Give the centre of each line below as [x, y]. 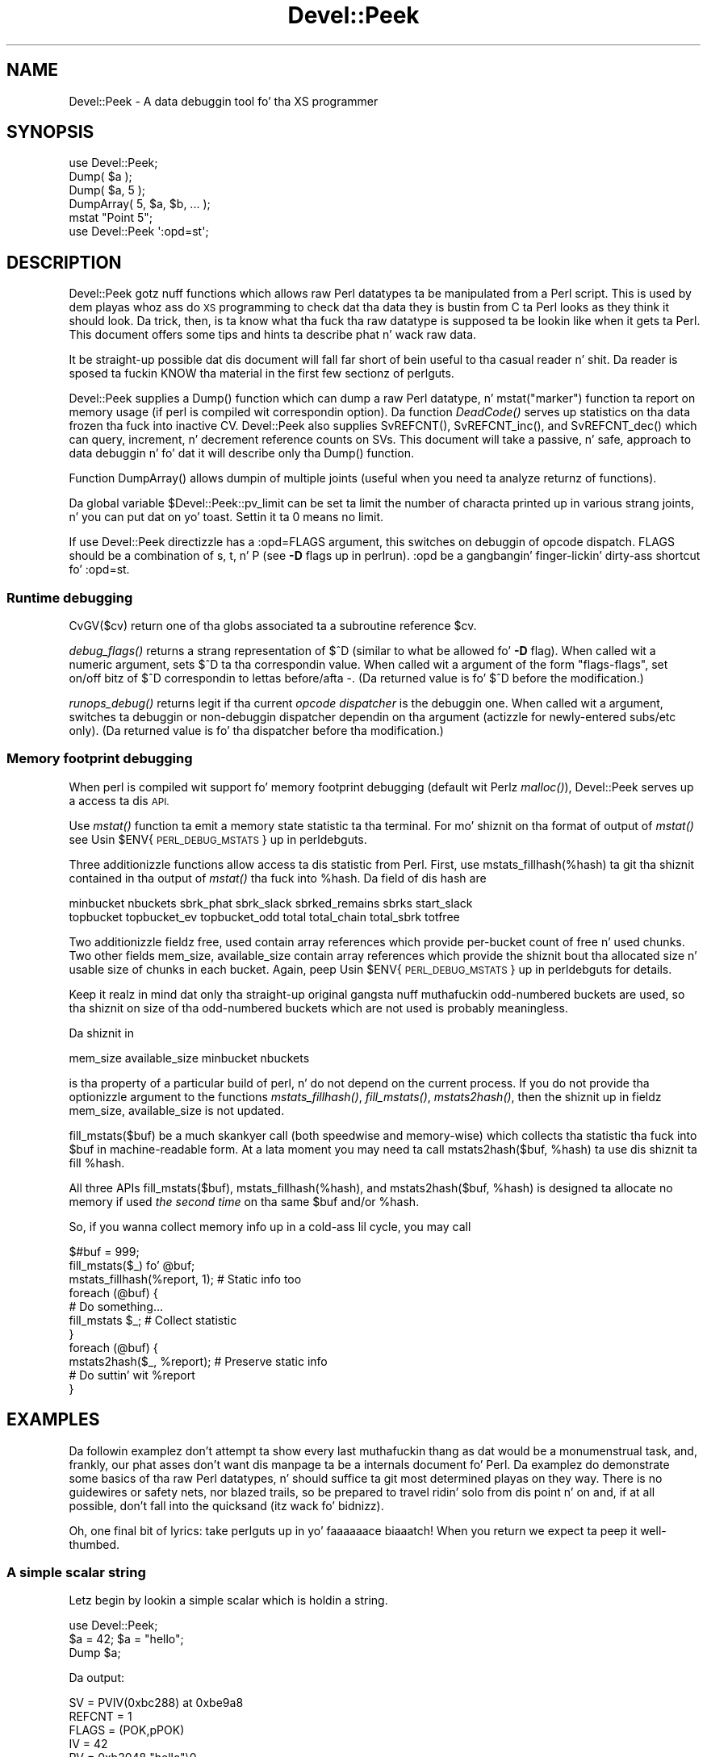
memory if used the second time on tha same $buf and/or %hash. [244, 1201]
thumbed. [94, 1544]
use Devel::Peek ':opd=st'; [139, 232]
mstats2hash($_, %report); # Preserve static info [198, 1361]
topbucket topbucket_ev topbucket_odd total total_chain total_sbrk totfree [264, 916]
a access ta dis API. [119, 800]
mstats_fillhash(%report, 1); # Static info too [185, 1279]
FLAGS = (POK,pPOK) [127, 1730]
